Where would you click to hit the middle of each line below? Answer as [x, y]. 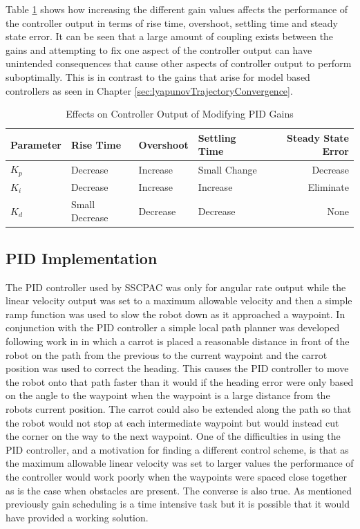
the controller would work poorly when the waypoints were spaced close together [176, 476]
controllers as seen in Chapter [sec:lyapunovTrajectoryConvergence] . [149, 90]
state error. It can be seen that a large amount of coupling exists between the [170, 36]
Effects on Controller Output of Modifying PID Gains [180, 114]
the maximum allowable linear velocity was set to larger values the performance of [180, 463]
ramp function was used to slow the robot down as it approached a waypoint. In [176, 314]
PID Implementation [82, 258]
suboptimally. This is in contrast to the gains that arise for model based [158, 76]
